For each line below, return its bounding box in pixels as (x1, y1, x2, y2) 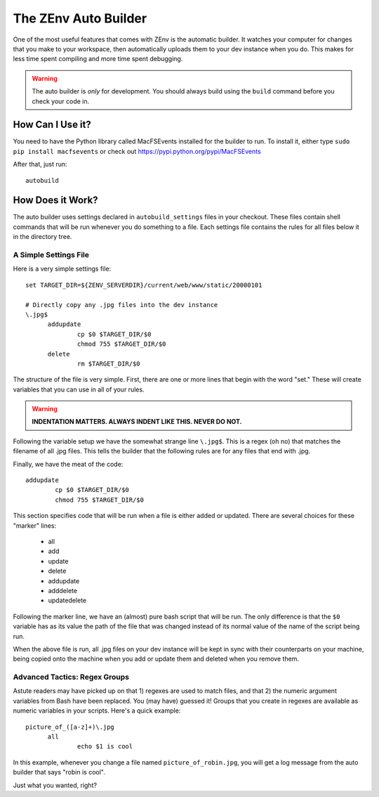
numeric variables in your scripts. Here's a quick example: (13, 706, 181, 715)
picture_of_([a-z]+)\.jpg (25, 723, 115, 731)
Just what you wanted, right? (13, 781, 98, 789)
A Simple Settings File (13, 250, 89, 260)
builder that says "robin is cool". (13, 768, 105, 777)
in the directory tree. (13, 233, 72, 241)
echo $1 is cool (77, 742, 133, 751)
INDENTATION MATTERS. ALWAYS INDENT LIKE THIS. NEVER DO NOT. (32, 417, 242, 426)
